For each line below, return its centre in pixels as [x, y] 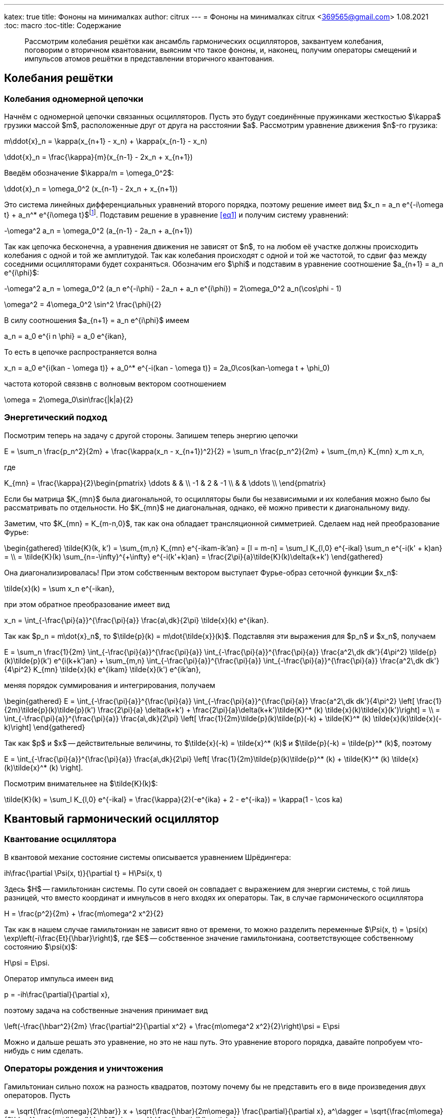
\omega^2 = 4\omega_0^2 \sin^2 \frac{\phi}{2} [83, 304]
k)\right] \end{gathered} [45, 727]
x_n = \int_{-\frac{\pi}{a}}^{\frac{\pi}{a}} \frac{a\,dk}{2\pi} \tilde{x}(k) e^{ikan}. [137, 620]
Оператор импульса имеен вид [59, 978]
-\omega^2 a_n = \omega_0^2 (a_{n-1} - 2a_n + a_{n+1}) [98, 230]
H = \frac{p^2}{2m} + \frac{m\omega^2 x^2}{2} [84, 913]
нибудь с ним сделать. [44, 1050]
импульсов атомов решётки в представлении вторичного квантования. [150, 59]
